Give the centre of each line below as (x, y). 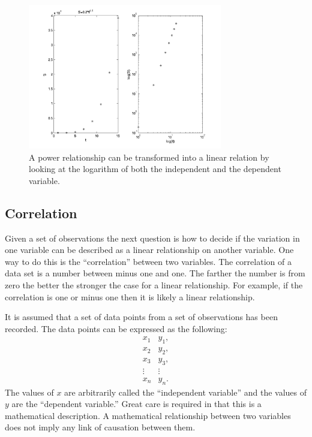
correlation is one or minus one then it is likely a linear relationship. (130, 296)
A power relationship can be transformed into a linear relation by (149, 157)
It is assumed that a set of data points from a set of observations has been (141, 317)
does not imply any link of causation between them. (100, 427)
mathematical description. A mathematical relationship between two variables (148, 415)
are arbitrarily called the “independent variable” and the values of (186, 392)
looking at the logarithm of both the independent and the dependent (155, 169)
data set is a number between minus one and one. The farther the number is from (155, 273)
